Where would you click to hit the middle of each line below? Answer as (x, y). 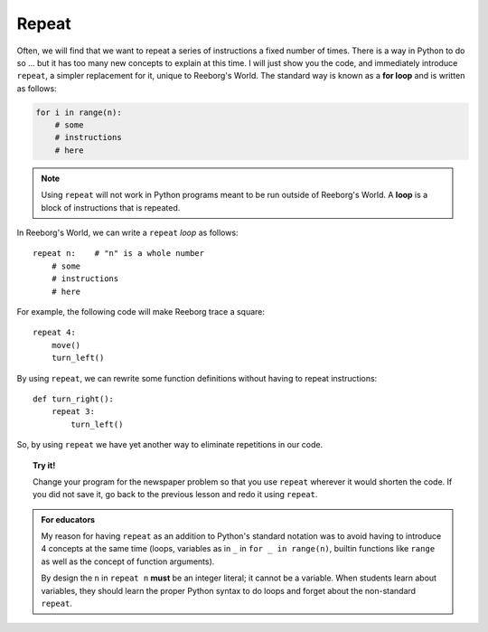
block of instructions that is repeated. (111, 207)
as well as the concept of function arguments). (128, 561)
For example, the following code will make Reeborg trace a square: (141, 311)
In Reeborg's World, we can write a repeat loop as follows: (127, 233)
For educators (68, 519)
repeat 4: (54, 333)
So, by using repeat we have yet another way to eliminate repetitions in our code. (170, 445)
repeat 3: (73, 412)
